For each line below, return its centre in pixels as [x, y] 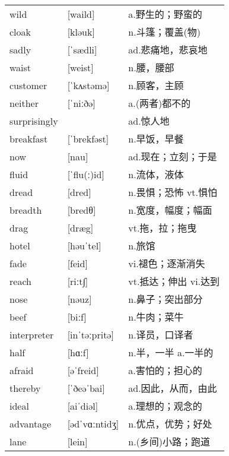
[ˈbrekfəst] [88, 138]
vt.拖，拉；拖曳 [163, 228]
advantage [31, 423]
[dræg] [80, 227]
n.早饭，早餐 [156, 139]
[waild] [81, 14]
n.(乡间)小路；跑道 [169, 442]
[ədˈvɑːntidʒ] [93, 423]
